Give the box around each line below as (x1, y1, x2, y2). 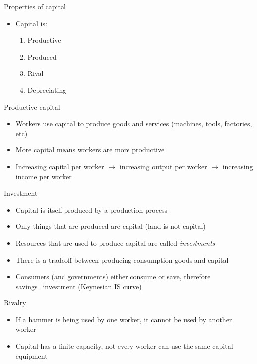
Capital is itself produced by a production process (15, 204, 168, 215)
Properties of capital (4, 1, 66, 11)
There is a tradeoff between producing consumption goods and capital (15, 254, 229, 265)
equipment (15, 350, 48, 361)
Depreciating (27, 84, 66, 95)
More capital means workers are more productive (15, 145, 165, 155)
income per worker (15, 171, 72, 181)
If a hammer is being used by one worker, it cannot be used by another (15, 314, 232, 324)
